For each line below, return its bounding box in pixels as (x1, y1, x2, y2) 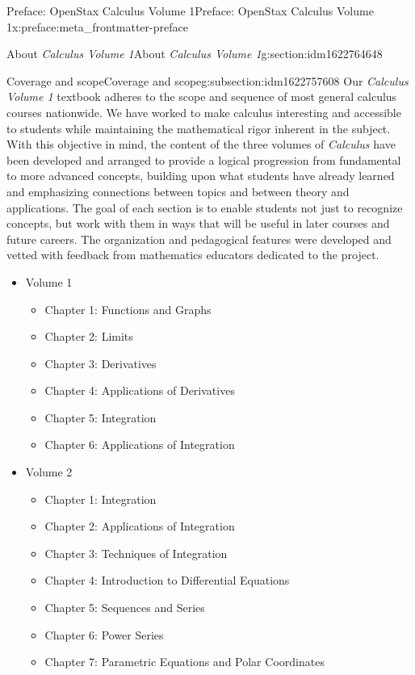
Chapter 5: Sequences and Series (44, 599, 205, 616)
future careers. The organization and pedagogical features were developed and (6, 230, 392, 247)
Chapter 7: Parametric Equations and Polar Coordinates (44, 653, 325, 670)
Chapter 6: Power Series (44, 626, 164, 643)
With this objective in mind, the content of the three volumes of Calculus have (6, 136, 396, 153)
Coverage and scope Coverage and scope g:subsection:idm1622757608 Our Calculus (6, 72, 409, 89)
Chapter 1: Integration (44, 490, 157, 507)
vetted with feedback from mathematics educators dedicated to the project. (6, 246, 379, 263)
